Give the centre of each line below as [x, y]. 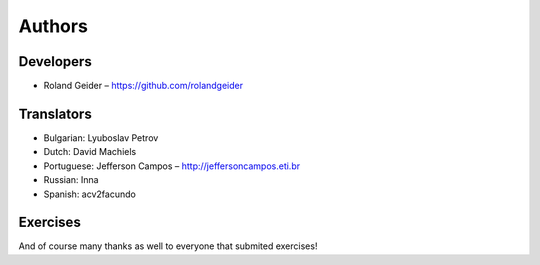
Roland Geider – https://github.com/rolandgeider [143, 86]
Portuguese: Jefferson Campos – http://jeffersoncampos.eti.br [171, 166]
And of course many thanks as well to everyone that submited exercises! [168, 246]
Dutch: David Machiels [90, 152]
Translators [55, 113]
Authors [53, 26]
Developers [55, 61]
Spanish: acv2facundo [90, 194]
